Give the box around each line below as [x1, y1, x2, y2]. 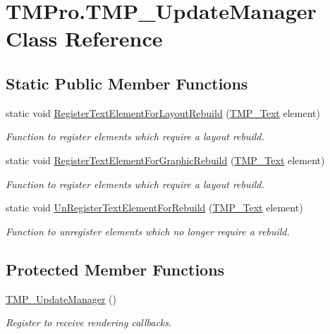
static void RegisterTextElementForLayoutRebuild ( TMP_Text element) [6, 105, 320, 120]
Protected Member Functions [6, 258, 225, 280]
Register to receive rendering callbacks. [6, 315, 172, 330]
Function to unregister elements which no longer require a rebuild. [6, 223, 290, 238]
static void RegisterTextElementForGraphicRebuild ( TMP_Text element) [6, 152, 325, 167]
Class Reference [6, 24, 163, 53]
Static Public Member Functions [6, 72, 248, 94]
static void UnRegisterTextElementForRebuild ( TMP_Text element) [6, 200, 303, 215]
